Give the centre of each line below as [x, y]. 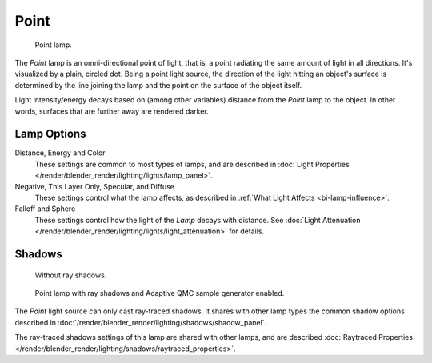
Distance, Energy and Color [60, 153]
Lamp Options [50, 134]
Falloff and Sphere [45, 209]
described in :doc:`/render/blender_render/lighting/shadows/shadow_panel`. [141, 322]
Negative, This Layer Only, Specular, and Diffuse [95, 186]
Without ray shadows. [71, 275]
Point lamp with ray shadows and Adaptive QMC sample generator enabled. [160, 293]
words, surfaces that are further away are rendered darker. [112, 111]
